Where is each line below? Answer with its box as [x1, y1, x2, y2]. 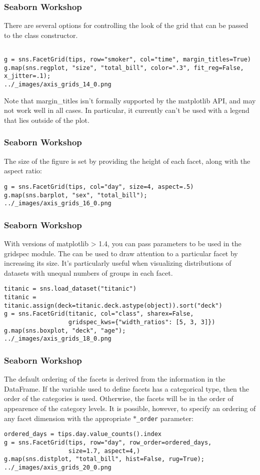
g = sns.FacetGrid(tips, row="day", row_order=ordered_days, [4, 439, 212, 446]
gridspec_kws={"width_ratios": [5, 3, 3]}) [68, 319, 215, 326]
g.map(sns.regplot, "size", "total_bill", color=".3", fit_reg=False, [4, 64, 244, 71]
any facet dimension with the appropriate [4, 413, 131, 423]
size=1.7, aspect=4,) [68, 447, 140, 455]
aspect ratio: [4, 165, 42, 176]
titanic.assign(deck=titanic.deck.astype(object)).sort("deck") [4, 302, 222, 309]
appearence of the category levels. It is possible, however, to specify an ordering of [4, 403, 256, 414]
